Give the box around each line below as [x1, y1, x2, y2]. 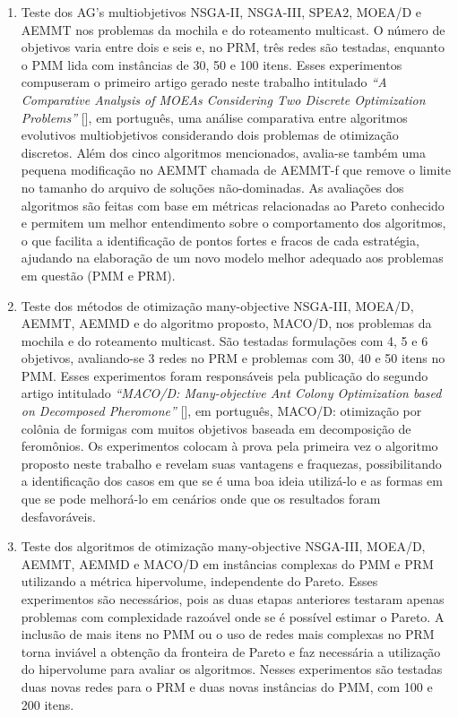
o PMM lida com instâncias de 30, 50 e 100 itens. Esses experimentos [21, 55, 402, 73]
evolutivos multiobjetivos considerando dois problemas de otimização [21, 125, 399, 144]
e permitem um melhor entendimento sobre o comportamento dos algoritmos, [21, 213, 446, 232]
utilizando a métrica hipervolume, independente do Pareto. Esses [21, 572, 378, 591]
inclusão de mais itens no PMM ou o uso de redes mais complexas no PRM [21, 625, 435, 644]
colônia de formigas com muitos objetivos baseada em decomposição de [21, 419, 411, 437]
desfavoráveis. [21, 506, 96, 525]
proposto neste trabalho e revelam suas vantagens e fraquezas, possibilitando [21, 454, 442, 472]
